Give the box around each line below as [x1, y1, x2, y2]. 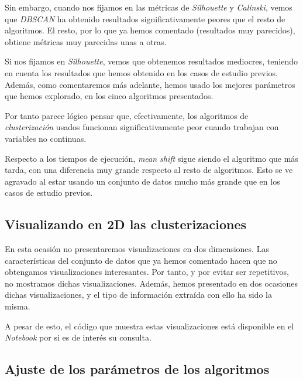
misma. [5, 300, 30, 312]
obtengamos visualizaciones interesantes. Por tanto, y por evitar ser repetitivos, [5, 266, 289, 278]
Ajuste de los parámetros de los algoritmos [5, 360, 270, 378]
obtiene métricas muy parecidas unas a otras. [5, 35, 167, 47]
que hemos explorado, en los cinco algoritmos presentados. [5, 90, 214, 102]
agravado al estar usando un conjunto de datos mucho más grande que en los [5, 175, 280, 187]
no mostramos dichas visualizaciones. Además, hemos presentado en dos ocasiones [5, 277, 298, 289]
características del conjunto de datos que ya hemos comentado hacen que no [5, 254, 277, 266]
